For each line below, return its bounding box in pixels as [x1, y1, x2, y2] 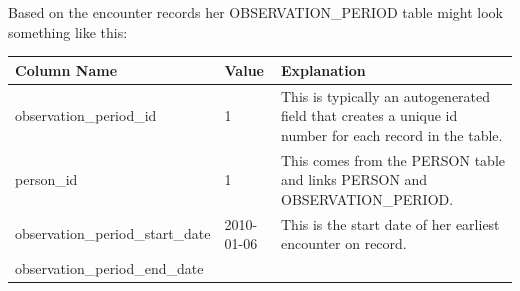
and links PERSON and [281, 169, 428, 190]
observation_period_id [15, 105, 157, 126]
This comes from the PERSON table [281, 149, 505, 170]
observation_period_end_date [15, 258, 204, 279]
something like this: [8, 21, 128, 42]
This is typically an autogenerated [281, 85, 491, 106]
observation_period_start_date [15, 223, 211, 244]
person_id [15, 169, 78, 190]
